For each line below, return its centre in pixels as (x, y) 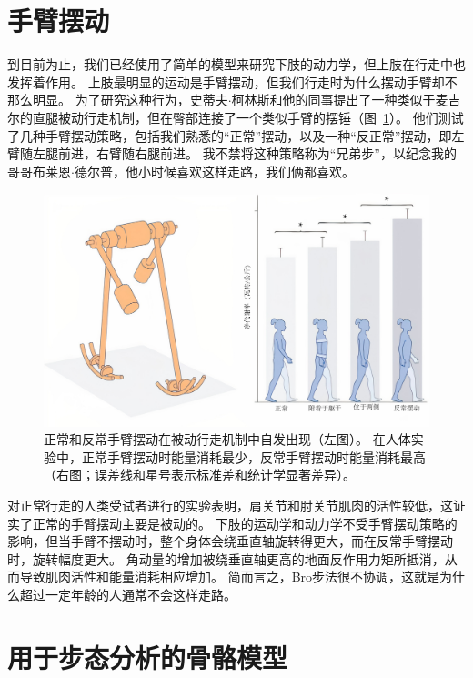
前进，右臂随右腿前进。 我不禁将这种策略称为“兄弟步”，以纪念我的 (257, 153)
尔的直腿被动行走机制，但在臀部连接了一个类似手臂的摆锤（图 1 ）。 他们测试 (236, 117)
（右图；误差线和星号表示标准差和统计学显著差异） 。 (200, 475)
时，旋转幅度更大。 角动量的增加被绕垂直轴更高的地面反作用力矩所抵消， (226, 558)
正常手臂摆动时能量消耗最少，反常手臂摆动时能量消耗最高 (253, 456)
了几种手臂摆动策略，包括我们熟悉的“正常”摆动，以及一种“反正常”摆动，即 (230, 135)
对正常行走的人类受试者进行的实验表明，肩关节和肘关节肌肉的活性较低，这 (230, 505)
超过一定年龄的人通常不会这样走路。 (128, 594)
